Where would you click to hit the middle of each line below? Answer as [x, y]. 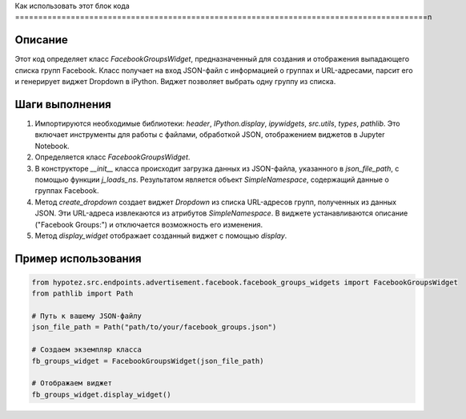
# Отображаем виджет [72, 383]
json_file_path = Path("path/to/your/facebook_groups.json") [154, 327]
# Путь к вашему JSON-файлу [86, 316]
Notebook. [52, 146]
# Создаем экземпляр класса [86, 350]
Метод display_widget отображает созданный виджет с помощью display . [161, 236]
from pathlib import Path [82, 294]
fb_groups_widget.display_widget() [101, 394]
